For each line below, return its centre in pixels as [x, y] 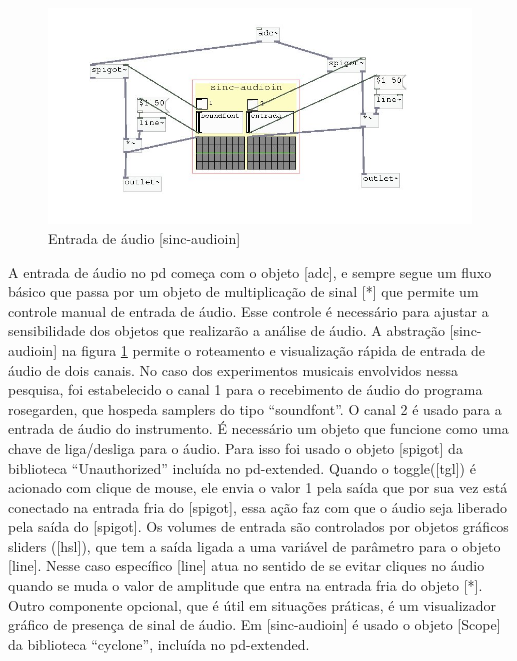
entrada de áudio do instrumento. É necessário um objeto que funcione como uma [258, 428]
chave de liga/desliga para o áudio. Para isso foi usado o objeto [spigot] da [235, 447]
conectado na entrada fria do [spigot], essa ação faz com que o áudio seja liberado [257, 506]
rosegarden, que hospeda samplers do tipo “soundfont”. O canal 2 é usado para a [255, 408]
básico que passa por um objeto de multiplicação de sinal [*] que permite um [243, 291]
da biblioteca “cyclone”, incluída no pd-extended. [159, 643]
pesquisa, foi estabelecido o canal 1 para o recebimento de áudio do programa [245, 389]
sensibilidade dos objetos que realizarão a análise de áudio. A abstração [226, 330]
